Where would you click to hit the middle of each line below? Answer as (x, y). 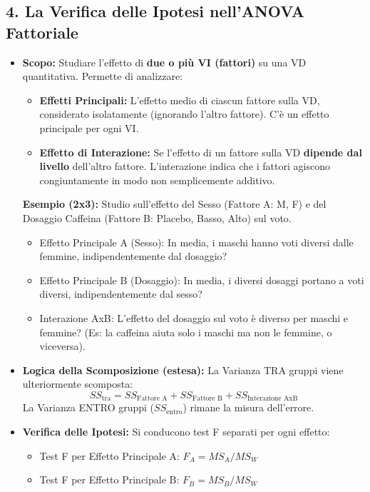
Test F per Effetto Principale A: (109, 455)
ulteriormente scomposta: (78, 384)
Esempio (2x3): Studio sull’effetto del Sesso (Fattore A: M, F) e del (174, 204)
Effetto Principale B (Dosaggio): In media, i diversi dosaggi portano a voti (202, 280)
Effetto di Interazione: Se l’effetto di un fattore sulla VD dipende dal (201, 152)
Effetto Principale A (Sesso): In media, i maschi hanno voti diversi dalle (196, 242)
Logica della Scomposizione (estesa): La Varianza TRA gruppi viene (183, 370)
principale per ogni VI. (89, 127)
